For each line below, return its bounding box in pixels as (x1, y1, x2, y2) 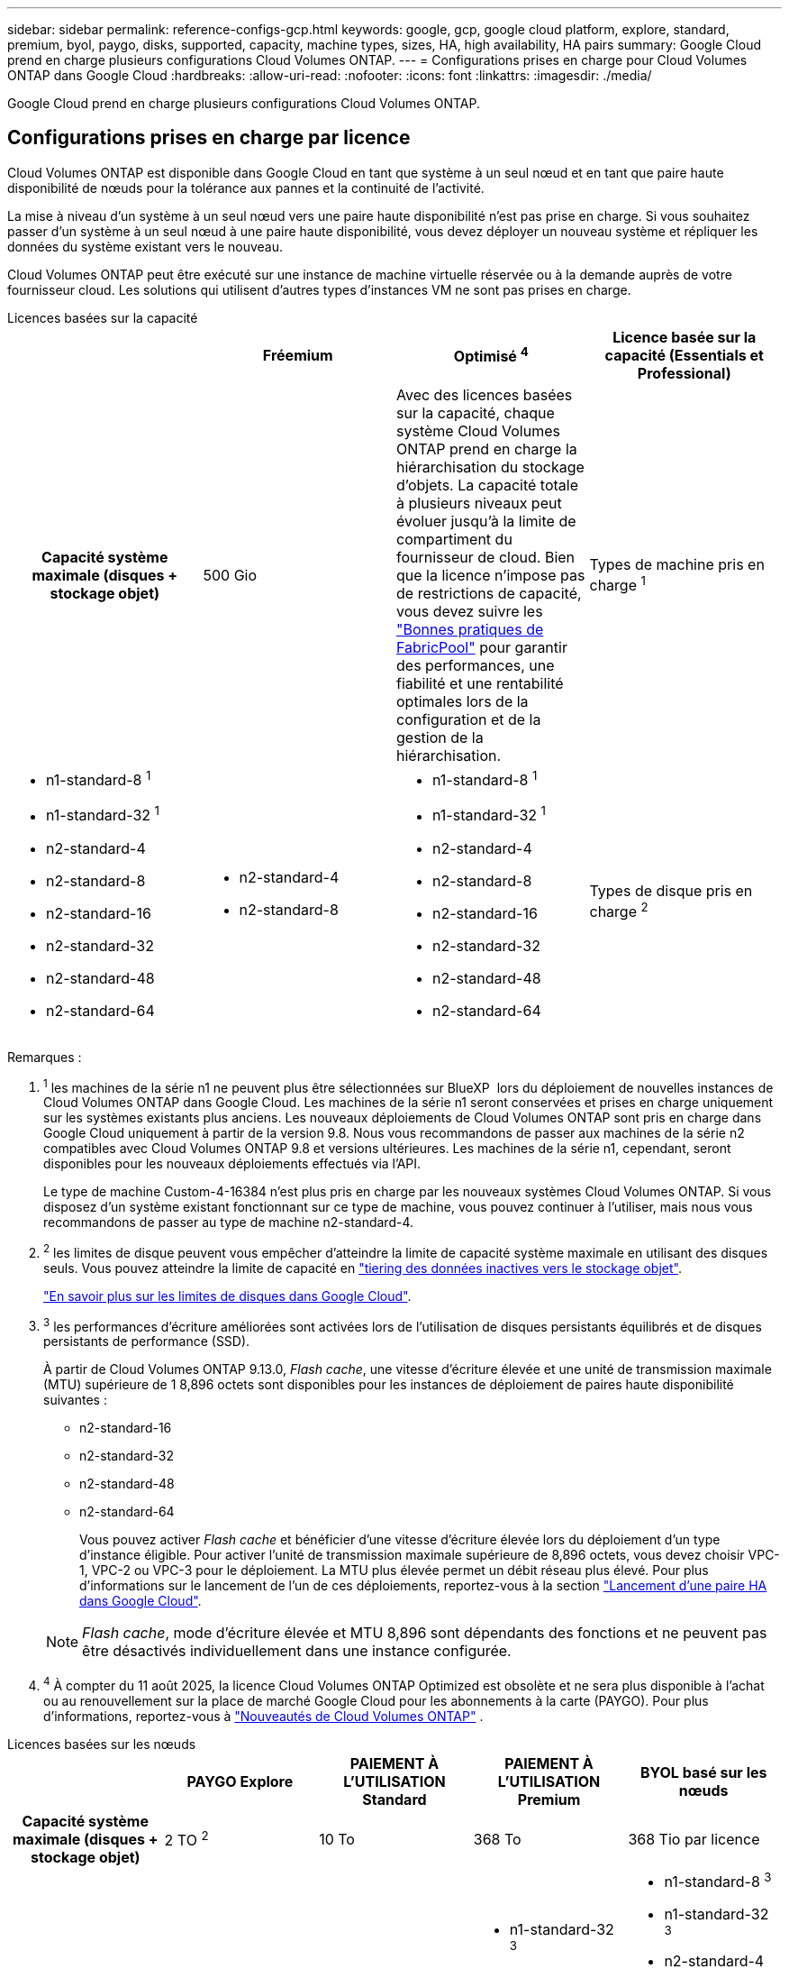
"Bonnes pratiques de (396, 619, 544, 638)
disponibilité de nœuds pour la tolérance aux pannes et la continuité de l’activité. (7, 179, 485, 196)
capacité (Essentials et (604, 345, 764, 364)
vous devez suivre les (396, 601, 543, 620)
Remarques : (7, 1049, 82, 1065)
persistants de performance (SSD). (43, 1333, 250, 1350)
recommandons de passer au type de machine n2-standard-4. (43, 1214, 414, 1231)
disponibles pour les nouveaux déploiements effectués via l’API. (43, 1156, 422, 1172)
